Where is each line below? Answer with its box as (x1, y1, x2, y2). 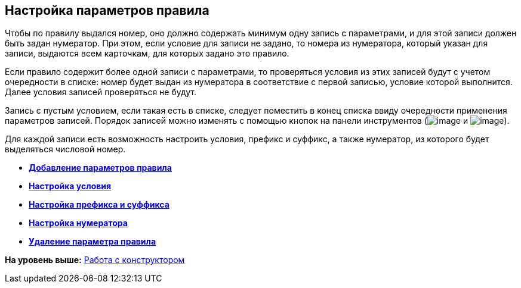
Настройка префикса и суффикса (29, 199, 169, 210)
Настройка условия (29, 181, 112, 192)
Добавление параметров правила (29, 162, 172, 173)
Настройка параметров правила (5, 3, 209, 18)
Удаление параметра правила (29, 236, 156, 247)
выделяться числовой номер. (5, 144, 126, 155)
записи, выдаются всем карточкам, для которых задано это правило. (5, 48, 289, 59)
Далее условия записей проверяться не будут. (5, 87, 197, 98)
